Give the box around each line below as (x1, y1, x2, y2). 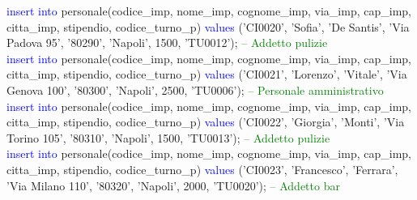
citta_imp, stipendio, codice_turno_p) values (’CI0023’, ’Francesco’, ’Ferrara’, (6, 160, 398, 177)
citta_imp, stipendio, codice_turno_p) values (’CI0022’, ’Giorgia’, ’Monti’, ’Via (6, 113, 405, 130)
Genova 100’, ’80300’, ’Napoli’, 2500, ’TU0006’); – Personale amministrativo (6, 81, 384, 98)
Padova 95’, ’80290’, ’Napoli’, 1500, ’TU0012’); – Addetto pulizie (6, 34, 328, 51)
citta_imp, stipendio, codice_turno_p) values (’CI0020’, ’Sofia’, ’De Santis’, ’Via (6, 18, 410, 35)
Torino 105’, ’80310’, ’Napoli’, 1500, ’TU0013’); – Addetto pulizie (6, 129, 330, 146)
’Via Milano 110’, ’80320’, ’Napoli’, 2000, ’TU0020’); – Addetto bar (6, 177, 340, 194)
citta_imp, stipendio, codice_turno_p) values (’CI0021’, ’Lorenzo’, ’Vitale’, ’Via (6, 66, 407, 83)
